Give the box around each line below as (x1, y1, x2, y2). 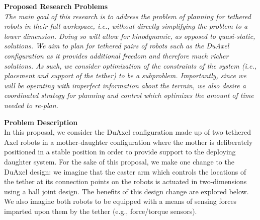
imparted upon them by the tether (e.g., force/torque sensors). (4, 205, 197, 216)
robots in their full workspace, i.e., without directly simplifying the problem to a (4, 21, 248, 31)
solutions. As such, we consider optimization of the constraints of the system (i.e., (4, 60, 257, 71)
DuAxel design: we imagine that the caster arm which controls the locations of (4, 166, 246, 177)
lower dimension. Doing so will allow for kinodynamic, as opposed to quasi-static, (4, 30, 255, 41)
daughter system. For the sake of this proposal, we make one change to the (4, 156, 234, 167)
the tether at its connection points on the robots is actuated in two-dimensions (4, 176, 247, 187)
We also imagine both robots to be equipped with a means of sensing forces (4, 196, 237, 206)
